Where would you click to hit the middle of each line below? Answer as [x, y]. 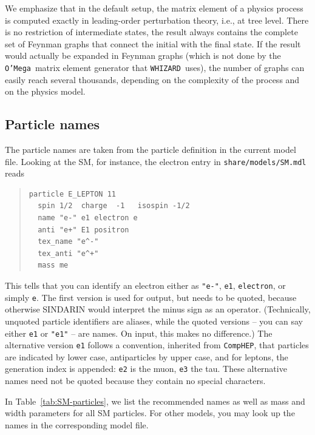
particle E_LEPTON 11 [72, 194]
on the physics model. [45, 91]
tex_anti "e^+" [68, 253]
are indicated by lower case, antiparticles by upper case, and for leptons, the [147, 356]
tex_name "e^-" [68, 242]
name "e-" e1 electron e [88, 218]
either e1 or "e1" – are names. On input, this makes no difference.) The [139, 333]
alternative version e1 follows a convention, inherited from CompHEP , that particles [157, 345]
